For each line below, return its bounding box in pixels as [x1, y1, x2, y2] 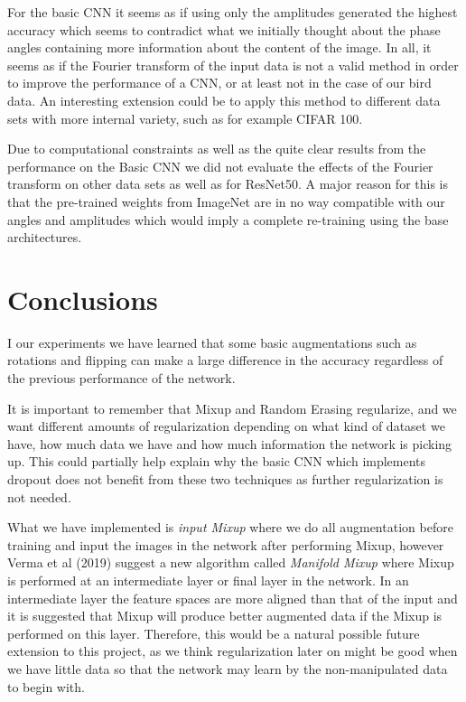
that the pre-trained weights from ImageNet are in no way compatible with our [7, 192, 445, 211]
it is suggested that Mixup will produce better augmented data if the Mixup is [7, 606, 443, 625]
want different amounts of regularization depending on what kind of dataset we [7, 417, 445, 435]
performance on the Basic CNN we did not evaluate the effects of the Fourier [7, 156, 433, 175]
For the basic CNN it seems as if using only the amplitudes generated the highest [7, 3, 458, 21]
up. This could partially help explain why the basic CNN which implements [7, 452, 426, 471]
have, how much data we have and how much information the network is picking [7, 434, 452, 453]
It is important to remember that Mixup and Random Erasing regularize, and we [7, 398, 457, 417]
